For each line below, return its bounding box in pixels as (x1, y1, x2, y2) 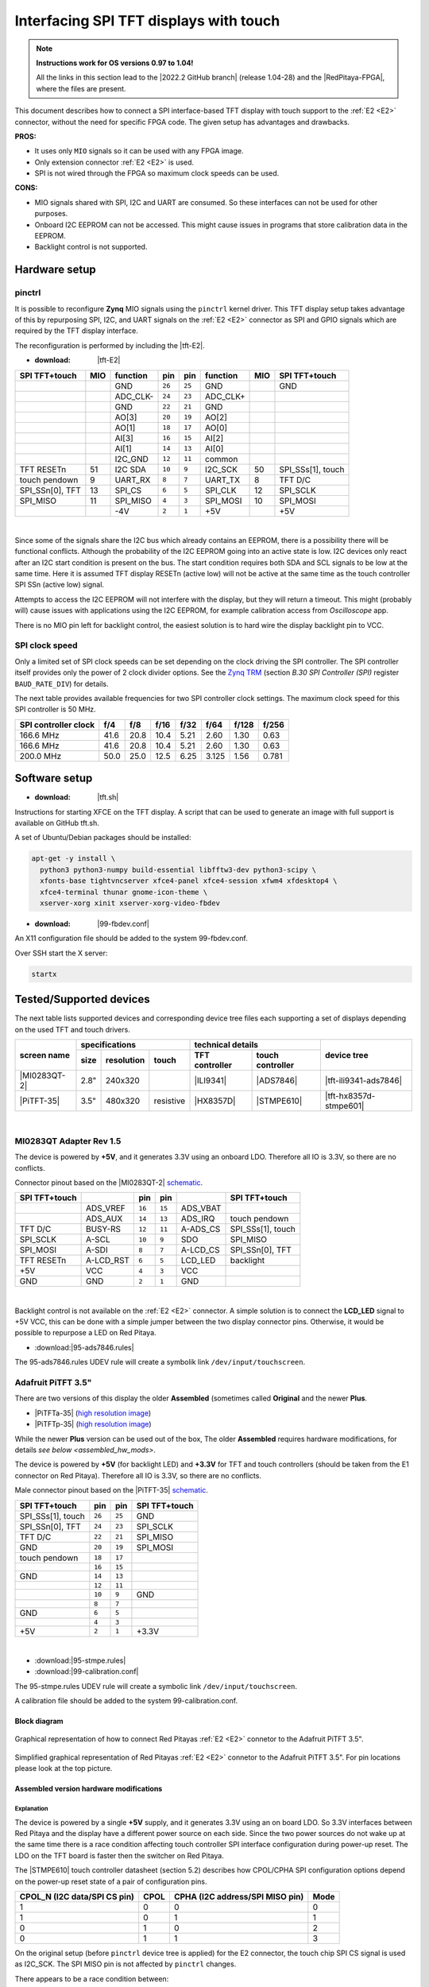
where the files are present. (36, 83, 126, 93)
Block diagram (14, 1717, 64, 1726)
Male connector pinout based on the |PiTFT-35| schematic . (14, 1485, 208, 1495)
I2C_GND (114, 453, 149, 464)
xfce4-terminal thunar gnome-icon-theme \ (40, 887, 208, 897)
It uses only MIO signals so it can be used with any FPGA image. (34, 146, 244, 156)
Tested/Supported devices (14, 993, 150, 1006)
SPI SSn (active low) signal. (14, 580, 105, 590)
